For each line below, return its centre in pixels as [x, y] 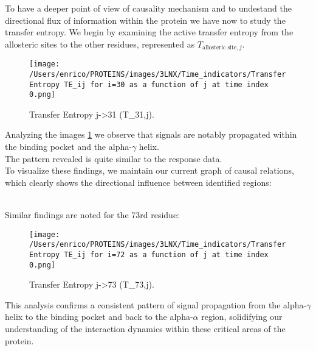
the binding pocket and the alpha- [68, 147]
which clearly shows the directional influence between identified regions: [138, 182]
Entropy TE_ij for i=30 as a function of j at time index [149, 84]
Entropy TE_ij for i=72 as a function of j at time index [149, 254]
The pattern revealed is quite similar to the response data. [114, 158]
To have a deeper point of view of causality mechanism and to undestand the [148, 8]
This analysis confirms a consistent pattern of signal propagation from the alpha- [156, 304]
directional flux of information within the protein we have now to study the [145, 20]
